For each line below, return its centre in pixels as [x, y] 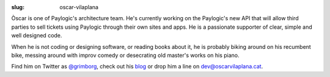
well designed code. [37, 35]
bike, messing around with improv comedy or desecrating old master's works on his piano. [125, 55]
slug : [18, 7]
